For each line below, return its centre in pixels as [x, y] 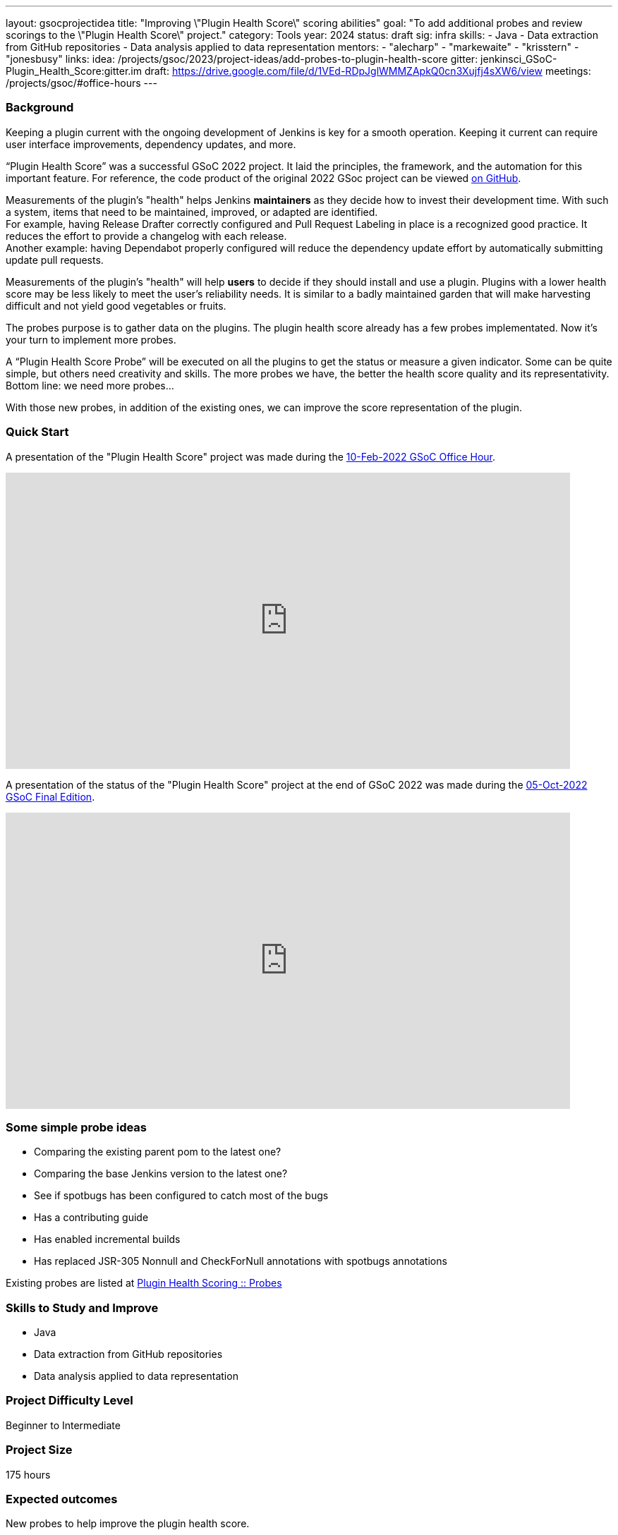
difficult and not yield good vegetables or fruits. [116, 305]
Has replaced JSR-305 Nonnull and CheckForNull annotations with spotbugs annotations [241, 1261]
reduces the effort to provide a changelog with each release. [146, 236]
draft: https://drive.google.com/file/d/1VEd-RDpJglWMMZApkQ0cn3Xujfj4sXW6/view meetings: [368, 71]
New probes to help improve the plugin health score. [128, 1524]
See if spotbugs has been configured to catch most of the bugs [181, 1196]
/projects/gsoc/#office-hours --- [81, 83]
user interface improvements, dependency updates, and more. [151, 144]
